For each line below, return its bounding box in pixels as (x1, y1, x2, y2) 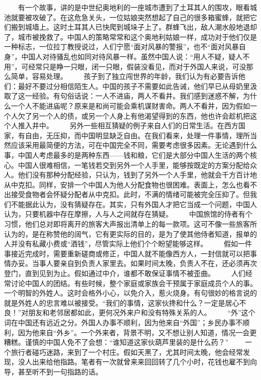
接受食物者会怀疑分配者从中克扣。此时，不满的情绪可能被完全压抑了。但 (11, 189, 250, 200)
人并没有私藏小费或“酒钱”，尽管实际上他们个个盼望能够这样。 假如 (4, 238, 238, 249)
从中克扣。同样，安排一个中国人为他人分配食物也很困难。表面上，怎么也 (4, 179, 243, 189)
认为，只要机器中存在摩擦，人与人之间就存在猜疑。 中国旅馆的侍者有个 (4, 209, 252, 219)
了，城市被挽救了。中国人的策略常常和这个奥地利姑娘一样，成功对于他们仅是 (4, 31, 257, 42)
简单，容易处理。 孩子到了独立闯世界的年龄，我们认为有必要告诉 (11, 71, 238, 81)
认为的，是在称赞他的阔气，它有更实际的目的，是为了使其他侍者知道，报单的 (4, 228, 257, 239)
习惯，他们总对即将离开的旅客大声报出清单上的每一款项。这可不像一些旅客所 (4, 219, 257, 229)
